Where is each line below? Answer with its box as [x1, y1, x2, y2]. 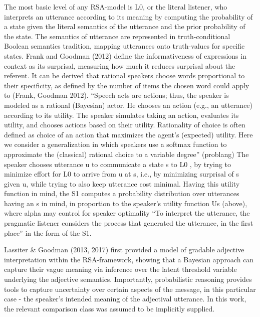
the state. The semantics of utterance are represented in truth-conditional [4, 31, 230, 41]
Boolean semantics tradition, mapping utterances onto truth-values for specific [4, 41, 245, 51]
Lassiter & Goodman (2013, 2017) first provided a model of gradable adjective [4, 244, 244, 255]
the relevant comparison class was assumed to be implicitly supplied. [4, 303, 215, 313]
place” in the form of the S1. [4, 227, 92, 238]
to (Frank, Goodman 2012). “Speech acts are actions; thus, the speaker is [4, 90, 229, 100]
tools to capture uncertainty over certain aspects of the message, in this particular [4, 283, 256, 294]
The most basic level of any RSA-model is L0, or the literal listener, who [4, 2, 227, 12]
